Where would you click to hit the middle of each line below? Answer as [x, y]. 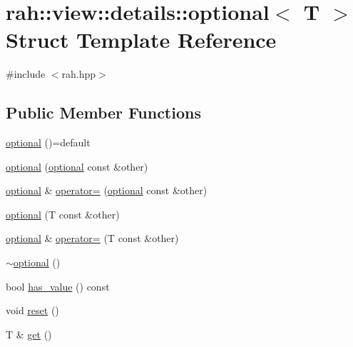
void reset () [32, 310]
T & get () [29, 334]
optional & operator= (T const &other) [92, 238]
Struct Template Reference [141, 40]
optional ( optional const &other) [77, 166]
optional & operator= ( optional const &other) [107, 190]
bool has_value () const [58, 286]
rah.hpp [79, 74]
